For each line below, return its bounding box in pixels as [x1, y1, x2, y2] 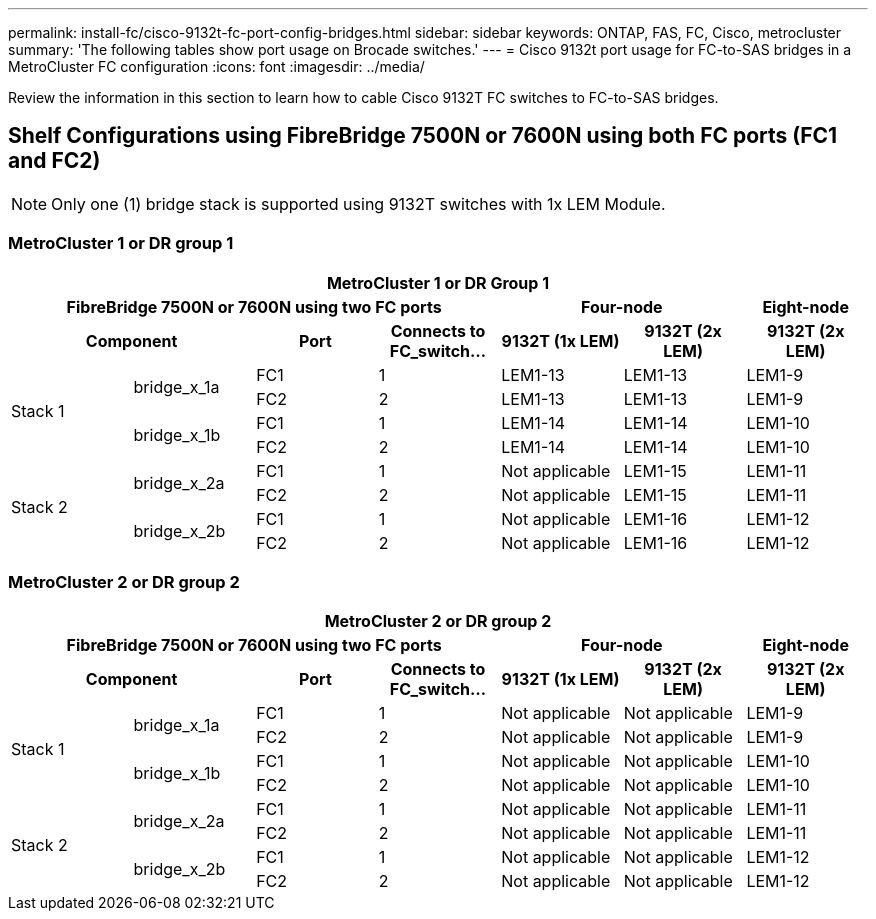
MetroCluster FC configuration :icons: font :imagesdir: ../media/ [8, 58, 425, 75]
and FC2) [8, 148, 101, 174]
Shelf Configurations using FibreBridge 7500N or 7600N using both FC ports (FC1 [8, 123, 838, 149]
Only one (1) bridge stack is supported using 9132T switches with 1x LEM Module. [51, 193, 666, 214]
